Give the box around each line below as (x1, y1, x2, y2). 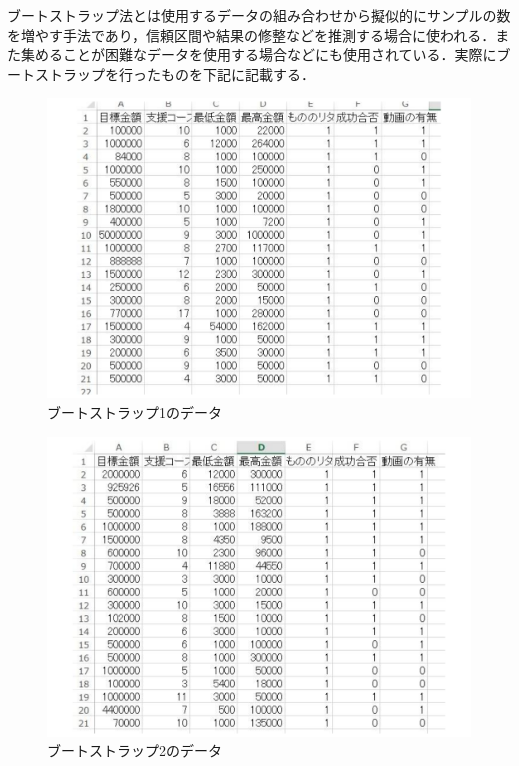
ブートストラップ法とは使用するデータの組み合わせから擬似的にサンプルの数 (7, 5, 511, 25)
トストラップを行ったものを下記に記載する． (20, 63, 315, 84)
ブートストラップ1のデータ (47, 402, 222, 423)
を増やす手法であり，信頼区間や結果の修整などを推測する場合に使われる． (7, 24, 496, 45)
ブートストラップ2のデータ (47, 740, 222, 761)
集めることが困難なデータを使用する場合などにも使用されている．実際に (20, 44, 497, 65)
